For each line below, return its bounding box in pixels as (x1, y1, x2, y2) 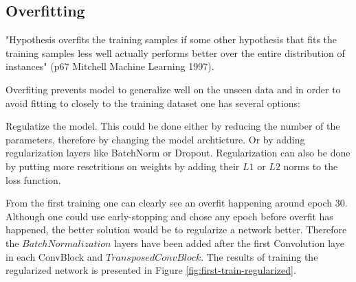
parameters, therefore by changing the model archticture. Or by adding (5, 132, 305, 146)
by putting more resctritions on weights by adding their (5, 158, 240, 173)
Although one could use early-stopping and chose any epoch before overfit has (5, 209, 333, 223)
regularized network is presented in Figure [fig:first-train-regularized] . (5, 263, 296, 277)
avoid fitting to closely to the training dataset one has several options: (5, 95, 301, 110)
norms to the (283, 158, 338, 173)
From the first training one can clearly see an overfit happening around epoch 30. (5, 196, 348, 210)
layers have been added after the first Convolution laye (114, 235, 344, 250)
